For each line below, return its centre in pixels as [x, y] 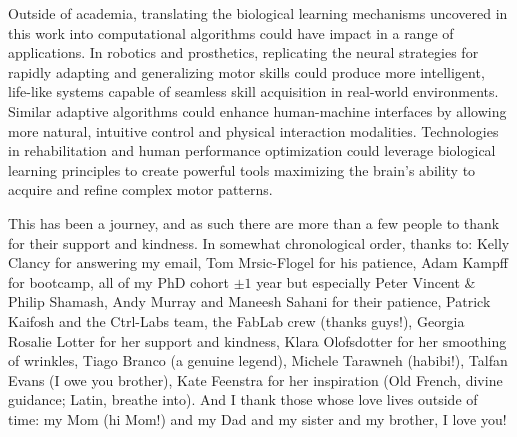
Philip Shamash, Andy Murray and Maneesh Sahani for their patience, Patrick [249, 301]
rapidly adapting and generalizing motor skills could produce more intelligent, [246, 71]
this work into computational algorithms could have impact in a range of [231, 32]
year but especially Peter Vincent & [366, 281]
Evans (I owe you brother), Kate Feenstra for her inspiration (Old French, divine [255, 379]
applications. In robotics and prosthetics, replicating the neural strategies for [243, 52]
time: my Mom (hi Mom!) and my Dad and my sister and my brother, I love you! [257, 418]
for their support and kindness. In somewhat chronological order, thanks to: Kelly [259, 242]
